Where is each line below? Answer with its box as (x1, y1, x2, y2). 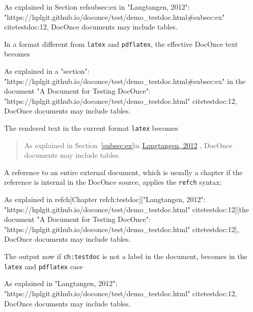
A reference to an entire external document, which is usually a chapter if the (4, 166, 243, 177)
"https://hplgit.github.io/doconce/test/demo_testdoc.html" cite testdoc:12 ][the (4, 204, 249, 214)
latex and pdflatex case (4, 261, 83, 271)
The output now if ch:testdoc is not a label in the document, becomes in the (4, 251, 247, 262)
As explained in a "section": (4, 66, 90, 76)
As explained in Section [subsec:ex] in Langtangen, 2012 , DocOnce (24, 139, 233, 150)
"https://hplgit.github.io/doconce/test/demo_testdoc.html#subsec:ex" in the (4, 75, 246, 86)
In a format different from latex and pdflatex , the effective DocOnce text (4, 38, 238, 49)
